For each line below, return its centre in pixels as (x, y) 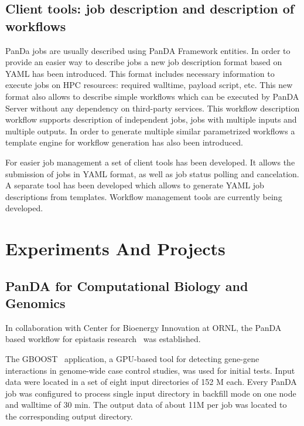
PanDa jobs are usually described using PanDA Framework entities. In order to (148, 50)
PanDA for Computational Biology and (127, 285)
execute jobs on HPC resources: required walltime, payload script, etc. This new (149, 85)
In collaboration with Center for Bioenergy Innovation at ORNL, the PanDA (144, 327)
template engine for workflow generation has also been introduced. (124, 142)
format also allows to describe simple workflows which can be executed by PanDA (152, 96)
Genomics (35, 303)
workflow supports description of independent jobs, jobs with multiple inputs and (151, 119)
